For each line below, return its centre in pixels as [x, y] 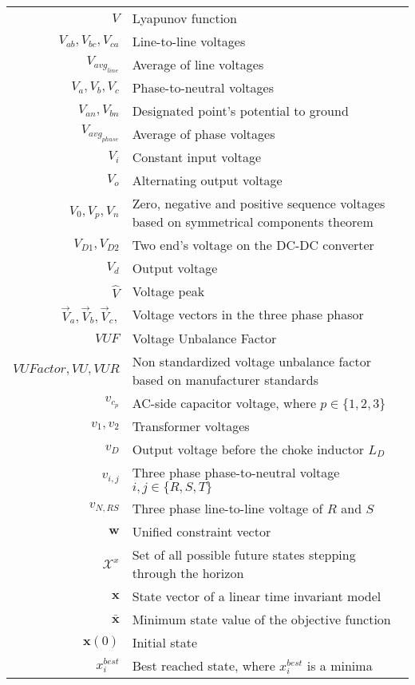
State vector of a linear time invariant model [257, 596]
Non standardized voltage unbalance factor [251, 361]
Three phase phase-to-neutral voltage [236, 472]
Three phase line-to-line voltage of [227, 508]
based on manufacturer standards [225, 379]
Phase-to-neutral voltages [203, 87]
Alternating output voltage [207, 180]
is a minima [340, 665]
